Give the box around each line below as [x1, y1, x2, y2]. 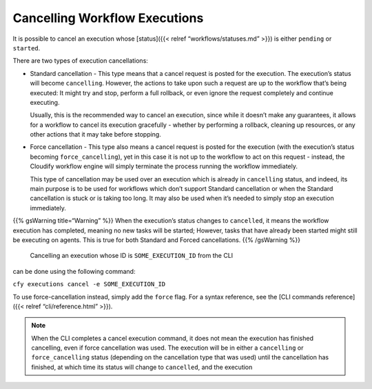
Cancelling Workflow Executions [12, 10, 204, 26]
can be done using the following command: [12, 267, 136, 275]
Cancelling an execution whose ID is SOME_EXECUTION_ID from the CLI [30, 252, 234, 260]
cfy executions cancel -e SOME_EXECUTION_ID [12, 280, 166, 288]
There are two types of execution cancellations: [12, 57, 148, 65]
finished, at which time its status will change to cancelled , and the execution [31, 363, 253, 371]
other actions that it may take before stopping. [30, 130, 161, 139]
